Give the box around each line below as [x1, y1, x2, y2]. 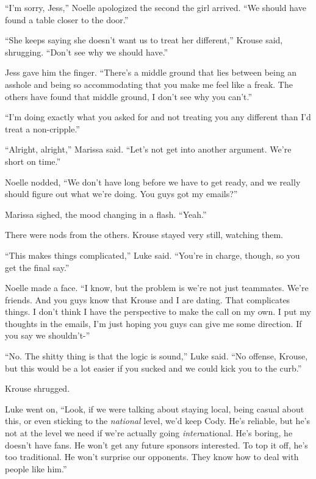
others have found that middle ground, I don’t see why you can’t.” [5, 90, 253, 103]
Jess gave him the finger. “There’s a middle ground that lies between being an [5, 66, 297, 79]
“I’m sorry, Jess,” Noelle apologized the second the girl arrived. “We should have [5, 1, 306, 13]
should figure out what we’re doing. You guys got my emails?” [5, 187, 238, 200]
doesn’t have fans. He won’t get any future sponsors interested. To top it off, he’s [5, 438, 308, 451]
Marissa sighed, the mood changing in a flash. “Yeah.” [5, 207, 207, 220]
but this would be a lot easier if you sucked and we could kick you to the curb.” [5, 361, 302, 374]
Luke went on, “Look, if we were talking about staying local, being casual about [5, 402, 304, 415]
